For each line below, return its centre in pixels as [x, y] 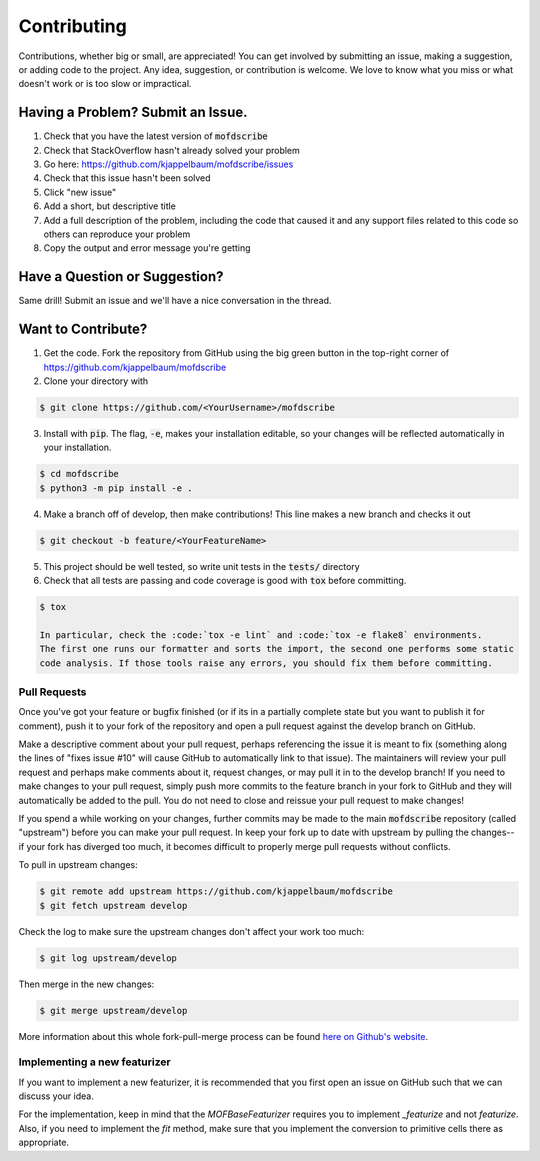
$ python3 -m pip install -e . [116, 488]
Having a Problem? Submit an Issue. [133, 112]
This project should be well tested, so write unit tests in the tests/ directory [201, 566]
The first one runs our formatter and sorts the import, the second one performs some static [277, 649]
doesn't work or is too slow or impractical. [105, 84]
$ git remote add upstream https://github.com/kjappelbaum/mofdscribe [216, 891]
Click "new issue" [80, 192]
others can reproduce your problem [117, 234]
